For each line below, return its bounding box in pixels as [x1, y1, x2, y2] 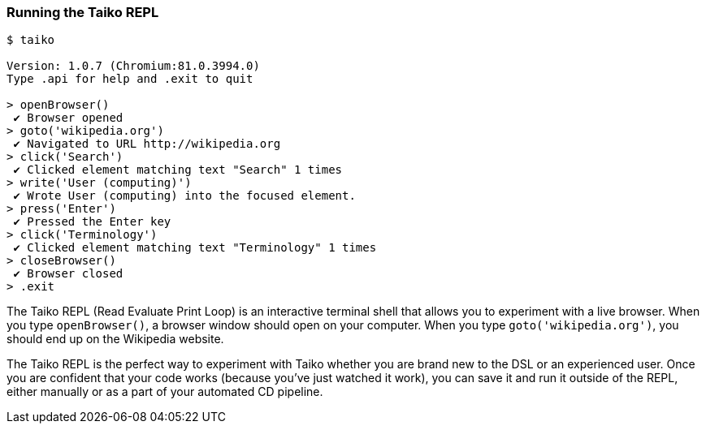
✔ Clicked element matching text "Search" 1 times [13, 163, 343, 177]
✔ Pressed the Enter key [13, 215, 171, 229]
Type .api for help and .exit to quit [6, 72, 253, 86]
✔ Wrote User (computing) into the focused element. [13, 189, 356, 203]
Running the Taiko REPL [6, 4, 159, 20]
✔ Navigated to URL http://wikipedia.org [13, 137, 281, 151]
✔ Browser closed [13, 267, 123, 281]
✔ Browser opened [13, 111, 123, 125]
